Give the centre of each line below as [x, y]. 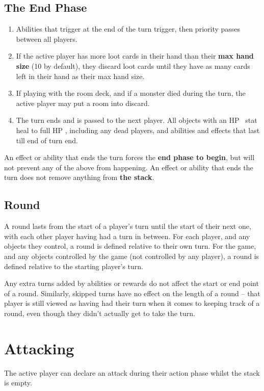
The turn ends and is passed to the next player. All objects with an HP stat [137, 120]
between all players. [47, 38]
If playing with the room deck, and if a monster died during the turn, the [131, 93]
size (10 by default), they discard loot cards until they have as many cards [133, 66]
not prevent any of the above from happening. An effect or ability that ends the [129, 167]
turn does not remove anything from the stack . [79, 177]
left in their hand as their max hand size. [80, 76]
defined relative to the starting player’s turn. [74, 266]
